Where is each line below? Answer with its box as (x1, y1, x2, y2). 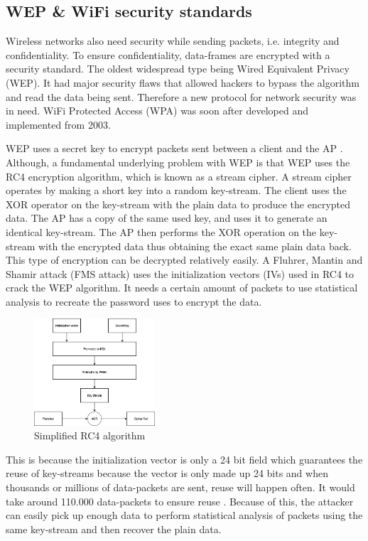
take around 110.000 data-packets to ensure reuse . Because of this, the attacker (6, 493, 354, 508)
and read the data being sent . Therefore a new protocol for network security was (6, 89, 357, 104)
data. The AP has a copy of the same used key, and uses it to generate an (6, 210, 328, 225)
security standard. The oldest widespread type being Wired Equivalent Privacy (6, 61, 350, 76)
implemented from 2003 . (6, 117, 111, 132)
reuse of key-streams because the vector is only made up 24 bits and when (6, 466, 328, 481)
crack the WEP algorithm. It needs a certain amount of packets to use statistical (6, 280, 358, 295)
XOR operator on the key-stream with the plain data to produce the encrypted (6, 196, 351, 211)
